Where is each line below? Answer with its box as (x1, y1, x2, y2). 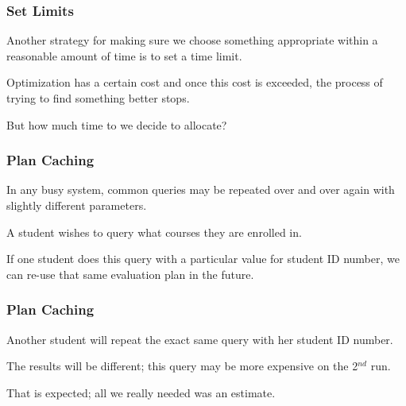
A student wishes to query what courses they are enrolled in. (6, 223, 302, 240)
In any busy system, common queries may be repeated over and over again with (6, 181, 395, 198)
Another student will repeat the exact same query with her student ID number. (6, 331, 393, 347)
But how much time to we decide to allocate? (6, 116, 227, 133)
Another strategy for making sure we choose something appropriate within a (6, 32, 378, 48)
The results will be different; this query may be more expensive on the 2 (6, 358, 358, 374)
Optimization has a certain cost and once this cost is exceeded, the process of (6, 74, 383, 91)
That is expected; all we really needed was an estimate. (6, 384, 276, 400)
